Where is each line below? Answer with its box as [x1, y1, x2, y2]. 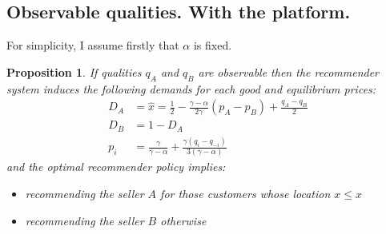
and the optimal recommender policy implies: [6, 158, 226, 175]
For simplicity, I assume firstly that [6, 37, 179, 54]
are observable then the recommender [198, 63, 380, 80]
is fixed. [193, 37, 232, 54]
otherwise [160, 212, 207, 228]
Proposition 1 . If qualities [6, 63, 142, 80]
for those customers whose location [160, 184, 331, 201]
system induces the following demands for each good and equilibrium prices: [6, 80, 376, 97]
